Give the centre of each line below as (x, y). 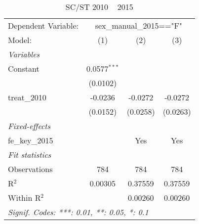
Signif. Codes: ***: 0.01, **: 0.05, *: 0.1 (78, 212)
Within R (24, 198)
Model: (20, 40)
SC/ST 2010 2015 (99, 7)
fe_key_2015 (31, 140)
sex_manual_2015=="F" (139, 25)
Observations (30, 169)
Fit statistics (30, 155)
